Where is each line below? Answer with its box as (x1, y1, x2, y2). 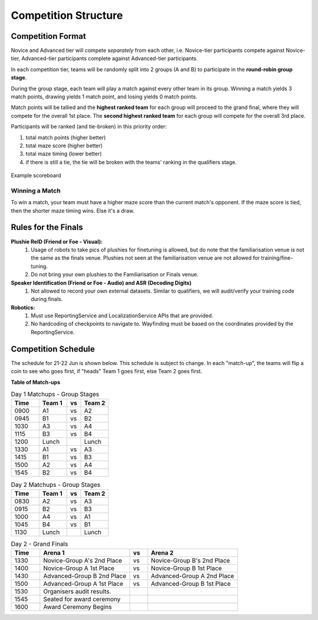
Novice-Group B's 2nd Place (151, 556, 230, 565)
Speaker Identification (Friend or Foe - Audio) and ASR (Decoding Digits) (11, 279, 191, 286)
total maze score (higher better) (25, 142, 103, 149)
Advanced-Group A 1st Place (43, 580, 124, 588)
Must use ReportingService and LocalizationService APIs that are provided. (31, 312, 214, 319)
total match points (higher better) (25, 134, 106, 141)
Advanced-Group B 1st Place (151, 580, 231, 588)
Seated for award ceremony (43, 595, 121, 604)
